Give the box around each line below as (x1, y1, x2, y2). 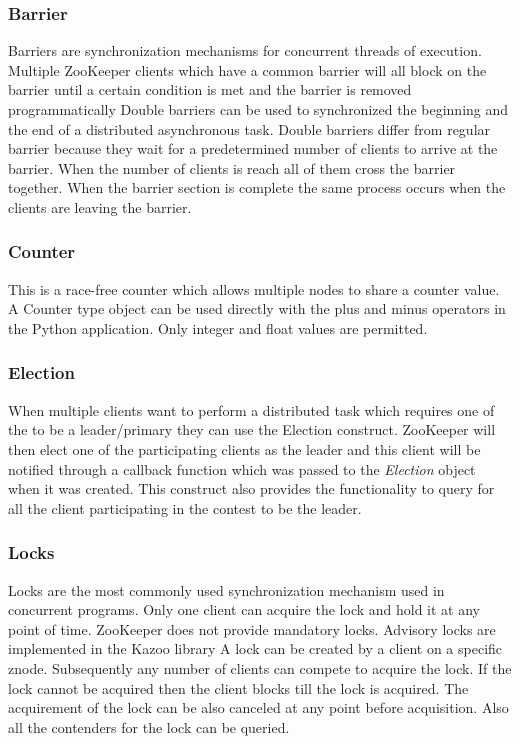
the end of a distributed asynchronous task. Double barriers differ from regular (8, 118, 491, 139)
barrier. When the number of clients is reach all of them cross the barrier (8, 157, 456, 178)
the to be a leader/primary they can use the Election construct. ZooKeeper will (8, 419, 496, 440)
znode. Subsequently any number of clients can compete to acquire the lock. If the (8, 657, 512, 678)
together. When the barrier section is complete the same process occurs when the (8, 177, 506, 198)
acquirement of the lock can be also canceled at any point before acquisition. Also (8, 697, 509, 718)
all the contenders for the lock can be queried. (8, 716, 290, 737)
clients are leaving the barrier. (8, 196, 192, 217)
